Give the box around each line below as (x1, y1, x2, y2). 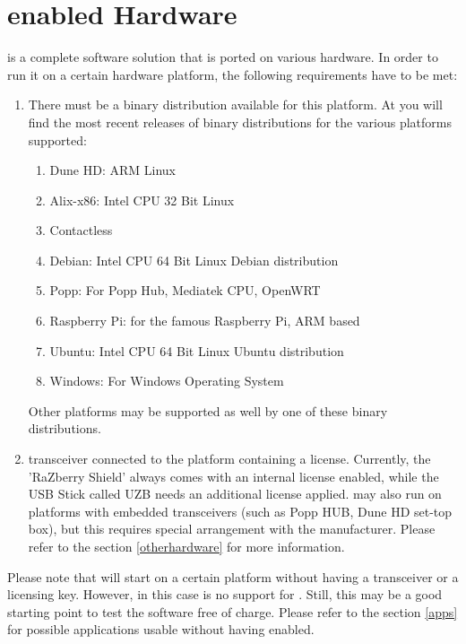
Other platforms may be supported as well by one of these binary (28, 401, 388, 420)
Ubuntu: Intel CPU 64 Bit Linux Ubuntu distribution (49, 341, 344, 360)
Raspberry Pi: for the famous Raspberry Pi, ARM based (49, 311, 360, 330)
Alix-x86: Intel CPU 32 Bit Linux (49, 190, 235, 209)
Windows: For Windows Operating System (49, 371, 284, 390)
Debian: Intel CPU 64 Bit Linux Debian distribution (49, 250, 339, 269)
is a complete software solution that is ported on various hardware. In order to (7, 48, 438, 66)
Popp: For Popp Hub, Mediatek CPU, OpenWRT (49, 281, 321, 300)
